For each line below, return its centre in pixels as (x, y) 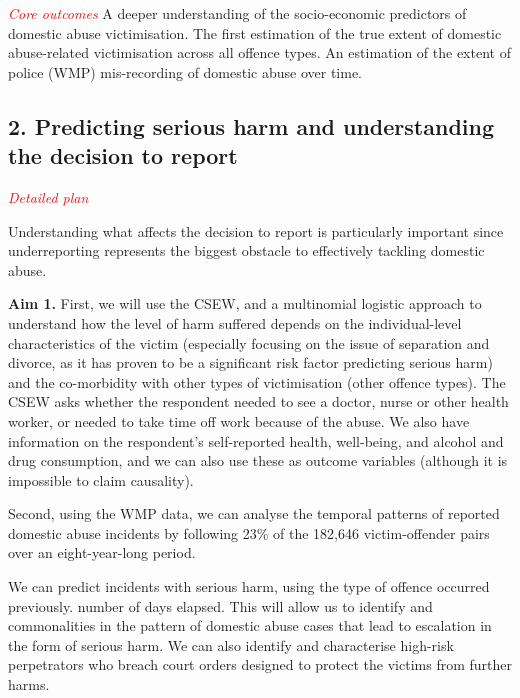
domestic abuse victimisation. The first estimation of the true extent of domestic (255, 32)
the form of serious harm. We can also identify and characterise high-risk (231, 644)
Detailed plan (48, 196)
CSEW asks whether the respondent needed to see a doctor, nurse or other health (258, 401)
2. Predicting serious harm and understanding (251, 125)
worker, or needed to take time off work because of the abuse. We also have (239, 420)
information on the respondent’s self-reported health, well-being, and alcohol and (256, 440)
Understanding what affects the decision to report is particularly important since (256, 230)
